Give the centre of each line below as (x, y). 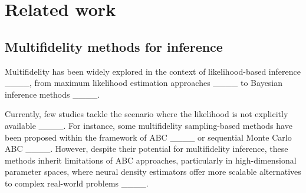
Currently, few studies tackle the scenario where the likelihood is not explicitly (147, 114)
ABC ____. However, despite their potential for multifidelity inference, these (147, 149)
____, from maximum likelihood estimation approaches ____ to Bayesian (144, 83)
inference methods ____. (52, 94)
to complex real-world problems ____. (77, 183)
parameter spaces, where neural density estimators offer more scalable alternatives (153, 172)
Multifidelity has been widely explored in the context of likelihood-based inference (153, 71)
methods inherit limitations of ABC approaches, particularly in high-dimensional (151, 160)
